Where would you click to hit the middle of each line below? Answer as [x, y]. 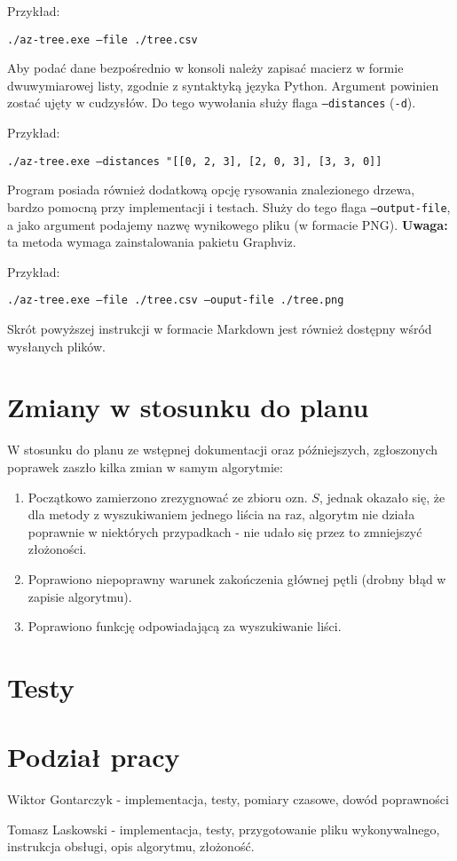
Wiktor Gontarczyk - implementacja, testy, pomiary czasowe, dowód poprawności [228, 799]
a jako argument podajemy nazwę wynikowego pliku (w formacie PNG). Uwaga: [228, 224]
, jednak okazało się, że [382, 497]
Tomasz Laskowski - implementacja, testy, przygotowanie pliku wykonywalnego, [224, 829]
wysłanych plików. [56, 346]
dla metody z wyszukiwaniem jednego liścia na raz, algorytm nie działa [221, 514]
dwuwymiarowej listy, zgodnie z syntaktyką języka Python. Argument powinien [223, 85]
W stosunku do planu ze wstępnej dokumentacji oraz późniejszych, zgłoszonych [222, 450]
